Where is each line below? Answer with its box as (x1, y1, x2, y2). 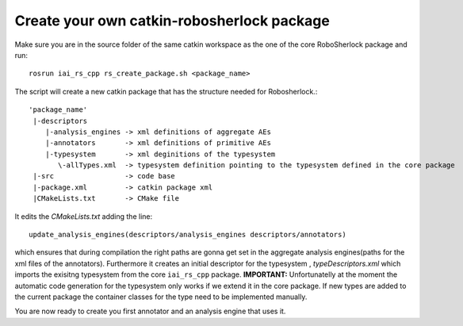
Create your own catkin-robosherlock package (14, 12, 331, 29)
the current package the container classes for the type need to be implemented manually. (14, 292, 308, 301)
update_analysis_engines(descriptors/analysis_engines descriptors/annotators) (29, 230, 346, 240)
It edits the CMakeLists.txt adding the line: (14, 211, 153, 221)
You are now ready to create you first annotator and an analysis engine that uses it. (14, 306, 286, 316)
